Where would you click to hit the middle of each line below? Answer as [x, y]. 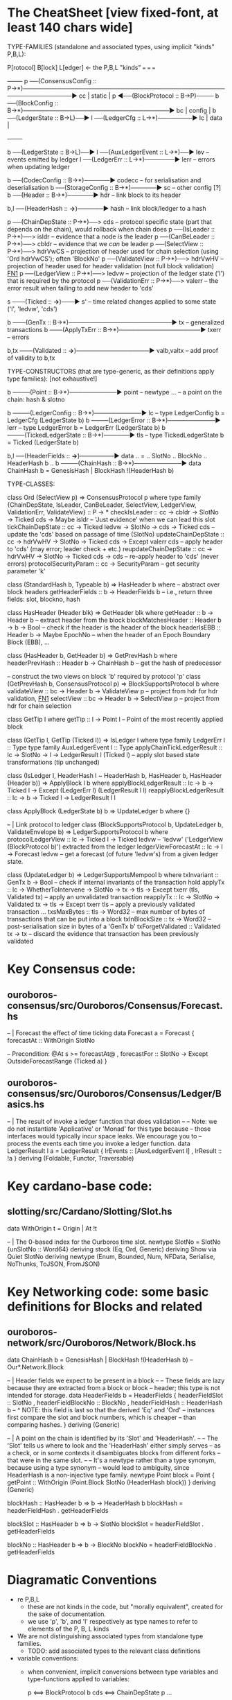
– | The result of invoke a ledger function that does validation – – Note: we [112, 1121]
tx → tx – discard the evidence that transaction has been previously [103, 933]
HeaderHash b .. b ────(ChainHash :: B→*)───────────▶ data [104, 463]
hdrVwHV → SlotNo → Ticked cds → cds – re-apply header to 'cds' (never [113, 556]
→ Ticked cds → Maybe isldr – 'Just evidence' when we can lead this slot [111, 519]
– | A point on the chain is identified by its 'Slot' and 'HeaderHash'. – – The [113, 1438]
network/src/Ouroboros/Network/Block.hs [101, 1343]
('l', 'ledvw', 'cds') [32, 309]
